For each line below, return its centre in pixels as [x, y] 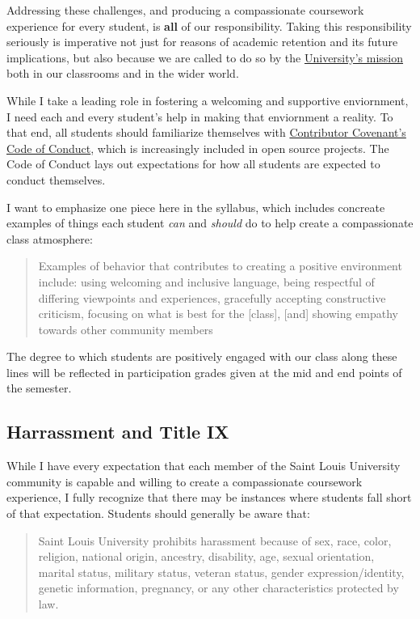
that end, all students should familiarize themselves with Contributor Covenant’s [206, 132]
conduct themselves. [56, 179]
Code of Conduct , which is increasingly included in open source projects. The [198, 148]
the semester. [39, 388]
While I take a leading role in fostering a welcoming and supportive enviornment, [208, 100]
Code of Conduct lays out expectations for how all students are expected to [193, 164]
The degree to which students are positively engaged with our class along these [202, 356]
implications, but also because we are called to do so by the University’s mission [205, 57]
